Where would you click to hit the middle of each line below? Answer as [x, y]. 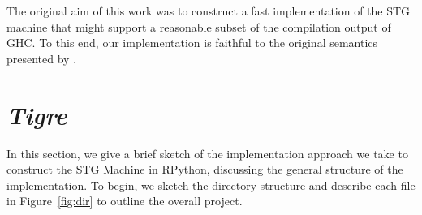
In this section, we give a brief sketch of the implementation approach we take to [207, 153]
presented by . [42, 58]
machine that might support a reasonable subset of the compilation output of [199, 26]
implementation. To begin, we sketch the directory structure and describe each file [211, 185]
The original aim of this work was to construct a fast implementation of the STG [209, 11]
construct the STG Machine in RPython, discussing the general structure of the [205, 169]
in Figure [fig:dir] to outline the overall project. [125, 201]
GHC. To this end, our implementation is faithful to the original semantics [192, 43]
